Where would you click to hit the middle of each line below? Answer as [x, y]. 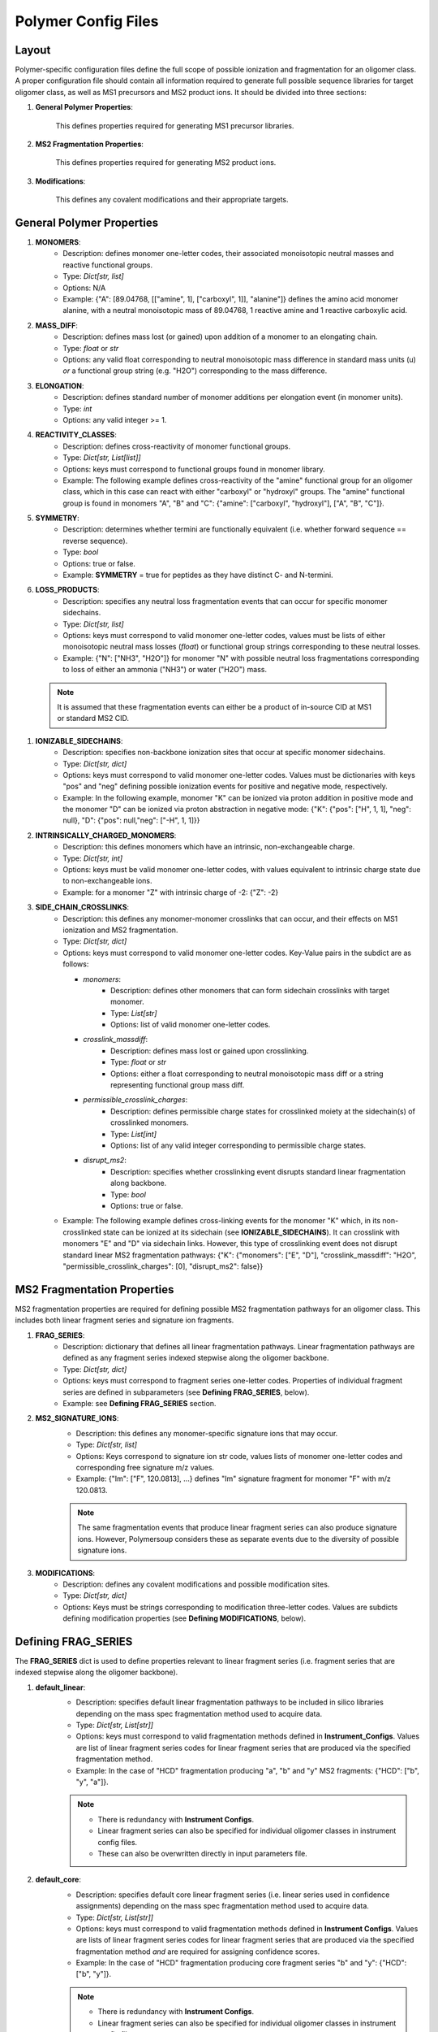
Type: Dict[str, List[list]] [102, 458]
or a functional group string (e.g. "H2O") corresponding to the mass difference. [195, 371]
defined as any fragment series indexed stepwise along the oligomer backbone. [196, 1358]
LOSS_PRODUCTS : [68, 590]
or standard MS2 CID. [93, 719]
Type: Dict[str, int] [93, 858]
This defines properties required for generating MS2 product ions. [166, 163]
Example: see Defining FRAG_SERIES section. [140, 1403]
